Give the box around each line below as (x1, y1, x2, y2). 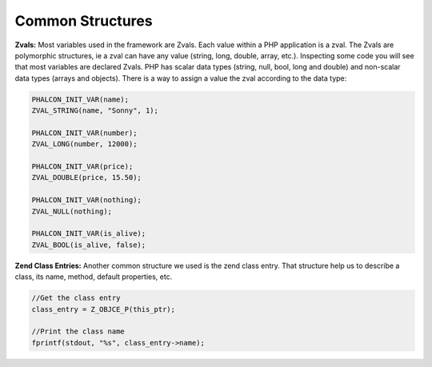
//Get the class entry (31, 293, 121, 303)
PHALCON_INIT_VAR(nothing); (31, 196, 142, 205)
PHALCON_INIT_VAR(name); (31, 94, 130, 104)
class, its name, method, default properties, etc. (14, 272, 173, 281)
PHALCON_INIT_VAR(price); (31, 162, 134, 171)
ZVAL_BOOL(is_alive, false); (31, 240, 146, 249)
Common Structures (14, 12, 153, 30)
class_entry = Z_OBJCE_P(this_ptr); (31, 305, 176, 313)
